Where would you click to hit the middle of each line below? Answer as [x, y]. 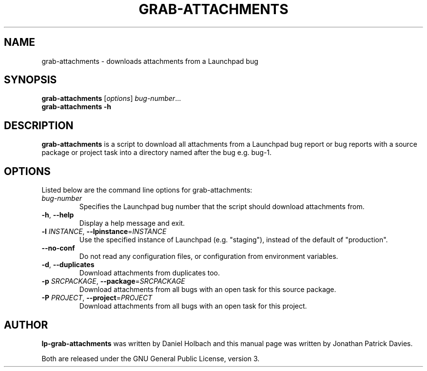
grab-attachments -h [76, 107]
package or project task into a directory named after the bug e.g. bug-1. [157, 153]
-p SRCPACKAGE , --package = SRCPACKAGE [113, 281]
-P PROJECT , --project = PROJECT [97, 298]
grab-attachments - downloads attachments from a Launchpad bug [150, 61]
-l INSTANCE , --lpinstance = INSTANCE [104, 232]
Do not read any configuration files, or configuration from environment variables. [209, 256]
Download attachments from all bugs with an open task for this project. [193, 306]
